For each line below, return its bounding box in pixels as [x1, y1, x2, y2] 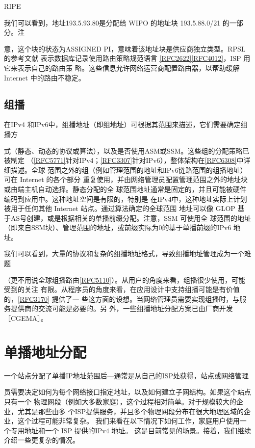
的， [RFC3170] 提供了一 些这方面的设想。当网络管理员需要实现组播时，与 [4, 293, 240, 304]
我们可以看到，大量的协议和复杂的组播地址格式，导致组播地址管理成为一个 [4, 248, 244, 259]
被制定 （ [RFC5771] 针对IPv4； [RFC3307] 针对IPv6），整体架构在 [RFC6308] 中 [4, 155, 244, 165]
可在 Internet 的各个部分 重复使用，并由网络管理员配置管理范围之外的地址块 [4, 174, 248, 184]
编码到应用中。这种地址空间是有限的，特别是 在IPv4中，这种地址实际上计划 [4, 193, 247, 204]
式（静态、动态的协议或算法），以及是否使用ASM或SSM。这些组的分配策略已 [4, 145, 250, 156]
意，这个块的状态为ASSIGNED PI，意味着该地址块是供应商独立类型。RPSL [4, 43, 246, 53]
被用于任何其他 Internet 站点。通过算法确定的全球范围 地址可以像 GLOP [4, 203, 235, 213]
